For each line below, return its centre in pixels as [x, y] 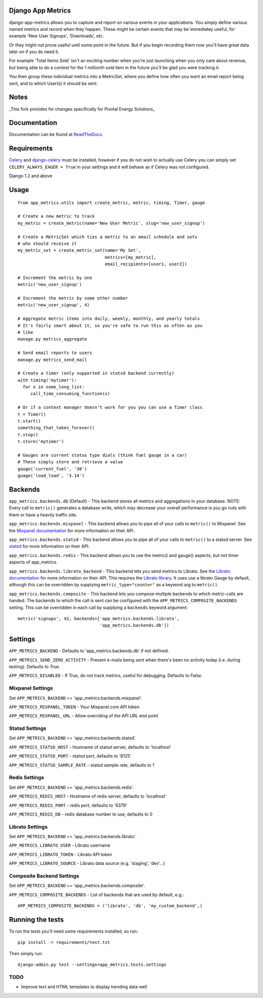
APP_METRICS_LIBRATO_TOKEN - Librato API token [60, 854]
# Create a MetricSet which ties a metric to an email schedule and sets [108, 237]
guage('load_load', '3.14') [51, 476]
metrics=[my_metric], [131, 257]
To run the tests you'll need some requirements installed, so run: [74, 931]
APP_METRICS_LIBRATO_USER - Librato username [60, 845]
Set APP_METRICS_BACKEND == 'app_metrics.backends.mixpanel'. [75, 698]
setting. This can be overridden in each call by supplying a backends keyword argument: [99, 607]
